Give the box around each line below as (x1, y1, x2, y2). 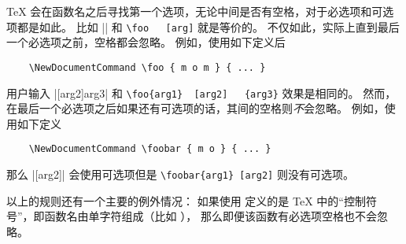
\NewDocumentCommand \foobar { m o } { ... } (28, 143, 271, 155)
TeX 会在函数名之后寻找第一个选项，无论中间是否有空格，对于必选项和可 (6, 3, 383, 19)
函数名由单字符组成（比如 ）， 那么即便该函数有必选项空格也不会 (44, 208, 377, 224)
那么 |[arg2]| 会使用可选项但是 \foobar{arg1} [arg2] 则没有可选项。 (6, 166, 354, 182)
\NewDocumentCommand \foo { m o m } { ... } (28, 61, 266, 73)
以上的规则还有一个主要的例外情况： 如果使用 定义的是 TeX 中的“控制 (6, 192, 366, 209)
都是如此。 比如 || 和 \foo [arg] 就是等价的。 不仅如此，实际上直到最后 (17, 18, 400, 35)
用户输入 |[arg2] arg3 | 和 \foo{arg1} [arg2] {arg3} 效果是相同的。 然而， (6, 84, 397, 101)
